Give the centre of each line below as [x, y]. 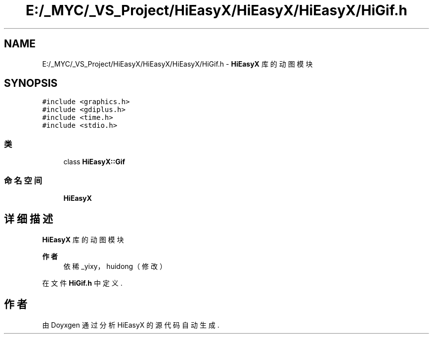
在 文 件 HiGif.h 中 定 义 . [82, 283]
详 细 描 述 [28, 219]
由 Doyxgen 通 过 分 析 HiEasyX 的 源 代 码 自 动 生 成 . [131, 325]
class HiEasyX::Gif [94, 162]
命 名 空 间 [23, 180]
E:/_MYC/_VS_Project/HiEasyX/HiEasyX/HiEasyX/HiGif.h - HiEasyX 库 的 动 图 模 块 [177, 64]
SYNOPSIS [31, 83]
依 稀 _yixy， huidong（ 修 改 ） [115, 266]
